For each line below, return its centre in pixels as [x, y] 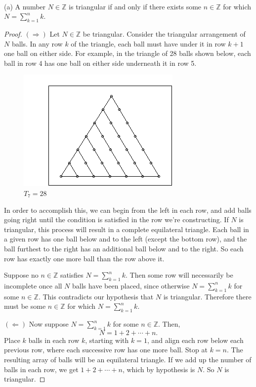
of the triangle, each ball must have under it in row [148, 43]
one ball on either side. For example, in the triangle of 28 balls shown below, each [128, 53]
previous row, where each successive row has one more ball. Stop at [106, 350]
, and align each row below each [195, 340]
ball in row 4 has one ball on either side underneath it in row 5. [100, 63]
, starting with [107, 340]
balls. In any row [37, 43]
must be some [25, 306]
